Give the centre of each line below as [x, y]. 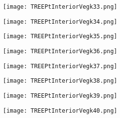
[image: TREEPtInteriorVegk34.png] [60, 22]
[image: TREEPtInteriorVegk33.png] [60, 7]
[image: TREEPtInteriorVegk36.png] [60, 51]
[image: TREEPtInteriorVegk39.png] [60, 96]
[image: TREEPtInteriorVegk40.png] [60, 111]
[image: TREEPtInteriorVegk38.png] [60, 81]
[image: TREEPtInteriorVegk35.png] [60, 37]
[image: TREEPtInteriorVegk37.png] [60, 66]
